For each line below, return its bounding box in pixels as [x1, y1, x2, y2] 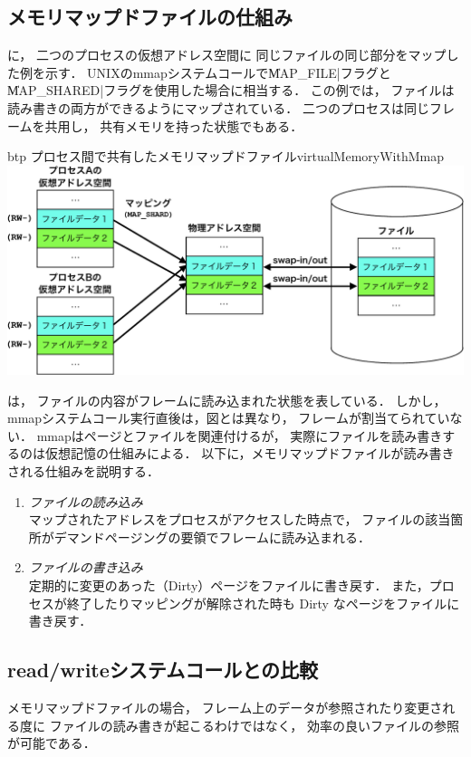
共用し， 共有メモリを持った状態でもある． [44, 116, 303, 135]
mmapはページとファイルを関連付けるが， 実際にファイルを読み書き [36, 426, 443, 445]
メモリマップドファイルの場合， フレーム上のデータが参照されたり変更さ [7, 698, 443, 717]
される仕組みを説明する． [7, 462, 159, 481]
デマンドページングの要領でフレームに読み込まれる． [53, 527, 371, 546]
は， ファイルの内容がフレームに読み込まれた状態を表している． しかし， [7, 390, 447, 409]
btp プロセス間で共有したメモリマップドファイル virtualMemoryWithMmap [7, 147, 444, 166]
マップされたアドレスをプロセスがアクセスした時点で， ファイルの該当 [28, 510, 451, 529]
